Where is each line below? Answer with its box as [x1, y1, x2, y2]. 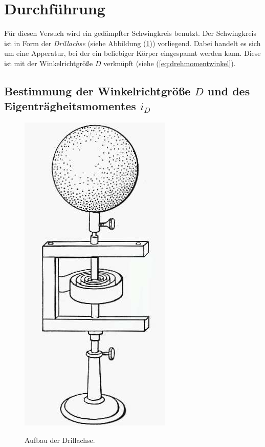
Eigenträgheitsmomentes [4, 98, 136, 114]
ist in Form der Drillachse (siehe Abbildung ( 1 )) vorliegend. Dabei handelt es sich [4, 37, 261, 48]
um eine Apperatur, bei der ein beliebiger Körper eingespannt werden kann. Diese [4, 48, 261, 58]
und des [207, 83, 250, 98]
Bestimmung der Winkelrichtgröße [4, 83, 191, 98]
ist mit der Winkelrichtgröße [4, 57, 93, 68]
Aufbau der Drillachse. [25, 434, 95, 445]
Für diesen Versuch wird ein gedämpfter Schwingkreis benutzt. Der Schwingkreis [4, 28, 257, 38]
